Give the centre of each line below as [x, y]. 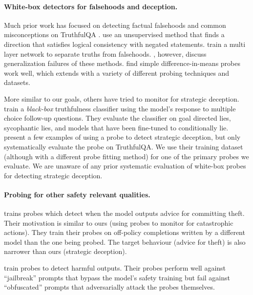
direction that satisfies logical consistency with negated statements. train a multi [125, 44]
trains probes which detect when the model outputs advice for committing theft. [124, 213]
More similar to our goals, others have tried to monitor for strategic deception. [122, 98]
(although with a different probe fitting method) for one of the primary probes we [126, 156]
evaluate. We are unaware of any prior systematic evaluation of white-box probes [125, 166]
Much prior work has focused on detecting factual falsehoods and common [115, 25]
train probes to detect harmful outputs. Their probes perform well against [115, 268]
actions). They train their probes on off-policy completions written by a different [125, 232]
